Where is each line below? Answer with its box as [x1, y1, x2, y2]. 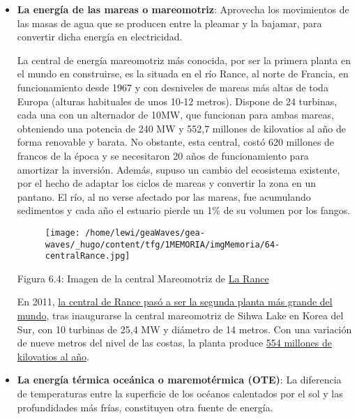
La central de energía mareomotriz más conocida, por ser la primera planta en [17, 52, 351, 67]
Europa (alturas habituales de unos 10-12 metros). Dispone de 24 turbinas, [17, 93, 337, 108]
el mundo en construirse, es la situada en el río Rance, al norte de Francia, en [17, 66, 349, 81]
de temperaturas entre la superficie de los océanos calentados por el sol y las [17, 386, 343, 401]
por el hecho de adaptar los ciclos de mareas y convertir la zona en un [17, 176, 316, 190]
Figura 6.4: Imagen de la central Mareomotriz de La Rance [17, 271, 269, 285]
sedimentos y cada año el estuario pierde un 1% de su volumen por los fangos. [17, 203, 351, 218]
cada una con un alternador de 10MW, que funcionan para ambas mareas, [17, 107, 334, 122]
